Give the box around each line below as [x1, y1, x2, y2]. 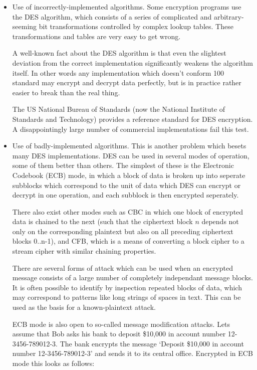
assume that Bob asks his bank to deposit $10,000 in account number [12, 328, 226, 339]
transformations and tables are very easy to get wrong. [12, 31, 181, 41]
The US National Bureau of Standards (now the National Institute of [12, 104, 225, 114]
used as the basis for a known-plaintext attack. [12, 302, 156, 312]
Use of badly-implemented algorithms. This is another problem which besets [12, 140, 246, 151]
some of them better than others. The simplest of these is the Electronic [12, 160, 234, 170]
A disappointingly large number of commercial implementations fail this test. [12, 123, 249, 134]
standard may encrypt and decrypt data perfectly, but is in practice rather [12, 77, 241, 88]
